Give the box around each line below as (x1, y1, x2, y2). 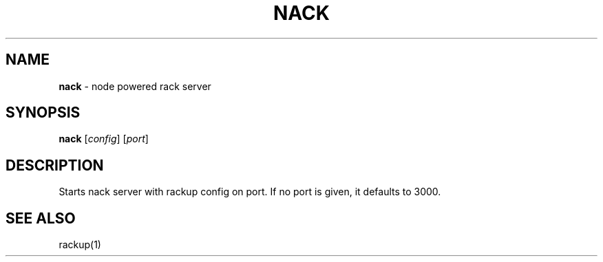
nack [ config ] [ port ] (59, 133, 149, 145)
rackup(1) (59, 239, 101, 251)
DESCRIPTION (6, 156, 104, 174)
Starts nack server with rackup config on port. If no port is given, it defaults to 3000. (59, 186, 441, 198)
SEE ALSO (6, 209, 76, 227)
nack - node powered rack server (59, 80, 211, 92)
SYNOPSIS (6, 104, 81, 122)
